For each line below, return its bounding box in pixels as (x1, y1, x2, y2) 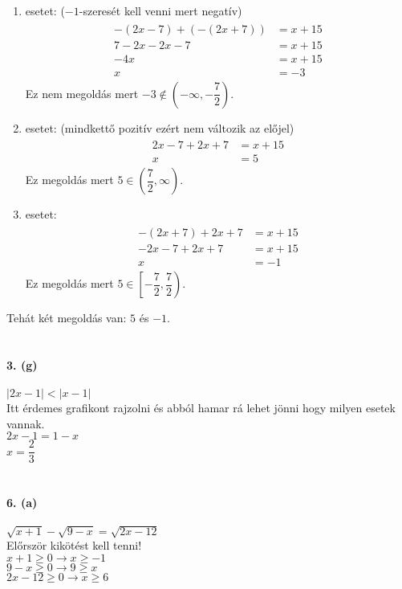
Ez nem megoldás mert (25, 84, 139, 101)
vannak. (6, 415, 45, 432)
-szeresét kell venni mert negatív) (79, 2, 242, 18)
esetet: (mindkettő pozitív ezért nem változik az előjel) (25, 119, 294, 136)
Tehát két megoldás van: (6, 309, 127, 326)
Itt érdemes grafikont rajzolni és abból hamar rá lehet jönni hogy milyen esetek (6, 399, 396, 416)
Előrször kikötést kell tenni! (6, 537, 142, 554)
